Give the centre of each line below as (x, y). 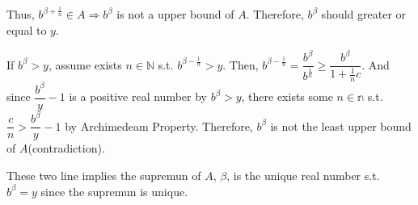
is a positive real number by (138, 96)
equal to (27, 29)
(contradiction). (66, 148)
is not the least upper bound (341, 126)
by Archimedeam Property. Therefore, (159, 126)
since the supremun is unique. (114, 191)
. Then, (241, 64)
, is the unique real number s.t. (303, 176)
